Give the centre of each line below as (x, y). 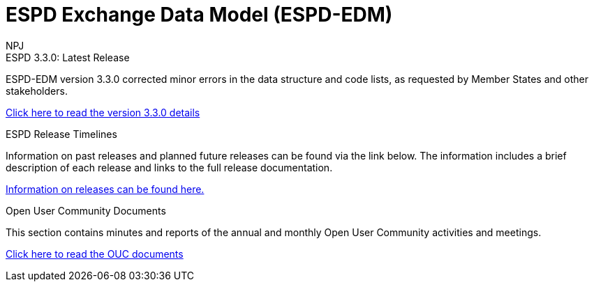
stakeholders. (37, 91)
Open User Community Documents (86, 210)
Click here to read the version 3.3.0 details (103, 112)
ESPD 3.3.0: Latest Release (68, 57)
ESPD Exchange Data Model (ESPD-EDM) (199, 15)
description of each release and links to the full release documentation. (169, 167)
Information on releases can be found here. (105, 189)
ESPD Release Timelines (61, 134)
